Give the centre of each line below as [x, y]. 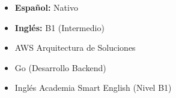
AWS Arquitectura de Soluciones [75, 48]
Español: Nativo [46, 7]
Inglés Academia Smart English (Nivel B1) [93, 88]
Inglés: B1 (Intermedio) [59, 27]
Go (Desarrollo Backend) [60, 67]
